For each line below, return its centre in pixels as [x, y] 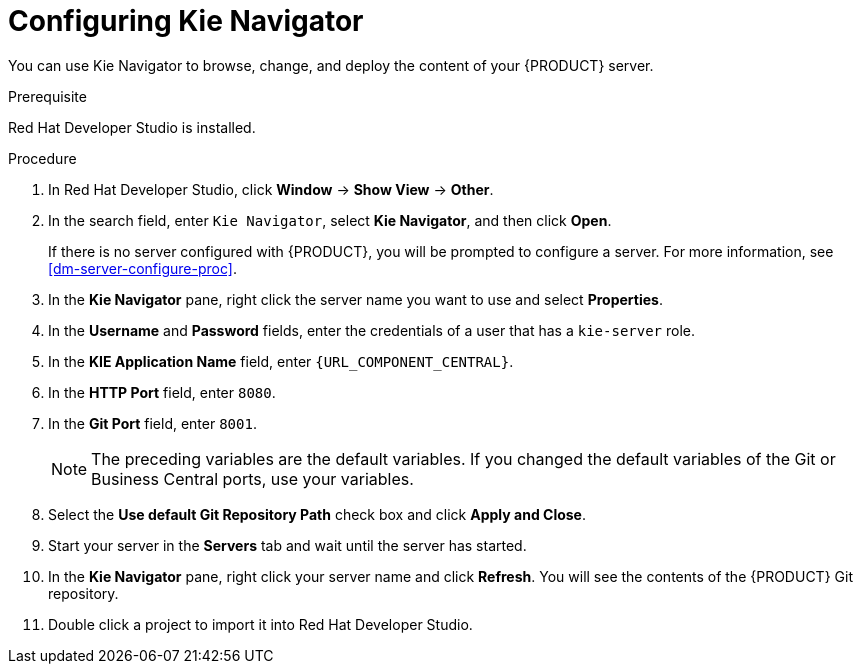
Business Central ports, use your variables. [252, 478]
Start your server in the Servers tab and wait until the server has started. [287, 545]
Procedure [42, 158]
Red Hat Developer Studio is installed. [132, 127]
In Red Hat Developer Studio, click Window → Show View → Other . [271, 189]
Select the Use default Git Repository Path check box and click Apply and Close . [317, 514]
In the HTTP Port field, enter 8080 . [162, 392]
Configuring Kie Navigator [186, 21]
